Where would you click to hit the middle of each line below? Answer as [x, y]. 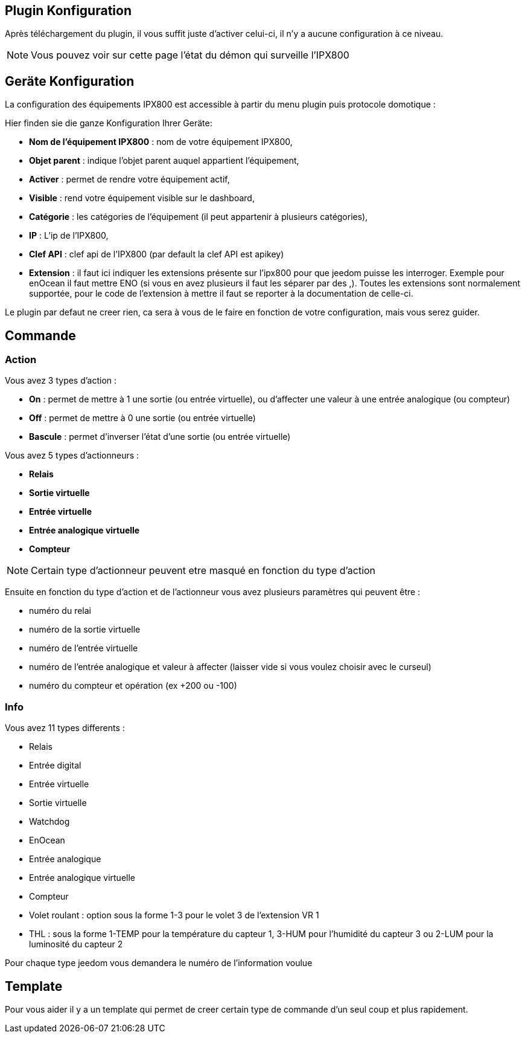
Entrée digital [55, 766]
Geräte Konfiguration [70, 81]
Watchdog [49, 822]
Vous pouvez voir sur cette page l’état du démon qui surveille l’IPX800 [190, 55]
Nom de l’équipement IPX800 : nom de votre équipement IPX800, [161, 142]
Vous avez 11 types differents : [65, 728]
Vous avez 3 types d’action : [61, 381]
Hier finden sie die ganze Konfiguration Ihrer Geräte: [109, 123]
